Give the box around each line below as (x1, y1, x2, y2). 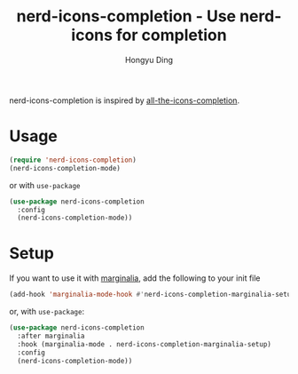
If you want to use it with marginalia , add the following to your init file (9, 273, 261, 283)
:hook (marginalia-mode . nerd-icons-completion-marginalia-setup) (17, 339, 272, 348)
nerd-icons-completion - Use (16, 6, 237, 27)
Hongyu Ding (124, 54, 174, 65)
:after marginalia (17, 331, 86, 340)
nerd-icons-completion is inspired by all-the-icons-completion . (9, 95, 240, 106)
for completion (115, 25, 228, 45)
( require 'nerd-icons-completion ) (9, 155, 137, 164)
